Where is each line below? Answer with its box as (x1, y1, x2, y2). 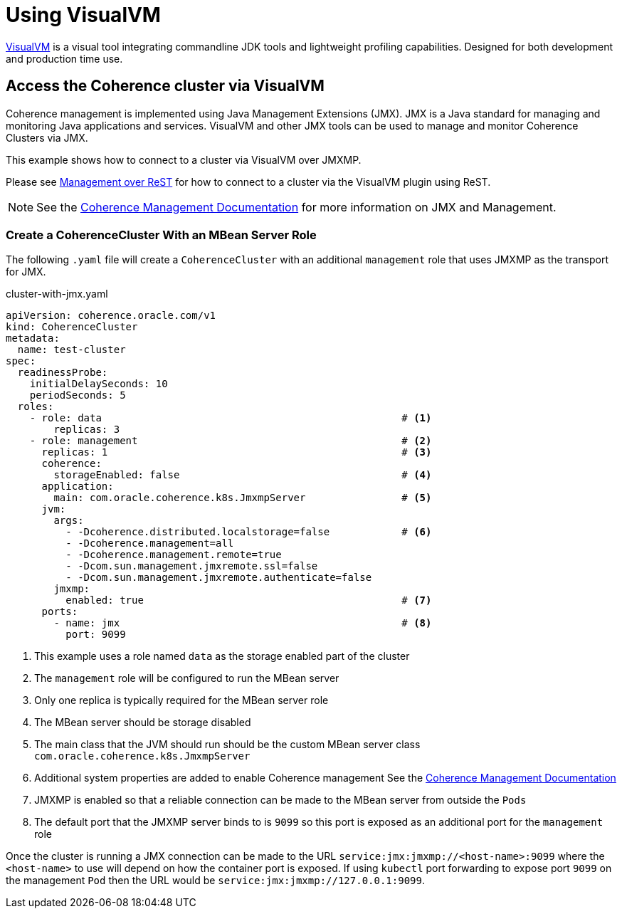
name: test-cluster (17, 344, 126, 356)
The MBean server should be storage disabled (34, 716, 251, 729)
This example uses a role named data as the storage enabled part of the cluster (34, 650, 410, 663)
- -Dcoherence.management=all (65, 537, 234, 550)
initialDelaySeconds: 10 (29, 378, 168, 390)
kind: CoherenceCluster (6, 321, 138, 333)
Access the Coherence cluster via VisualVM (6, 77, 325, 95)
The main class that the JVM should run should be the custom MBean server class (34, 738, 421, 751)
